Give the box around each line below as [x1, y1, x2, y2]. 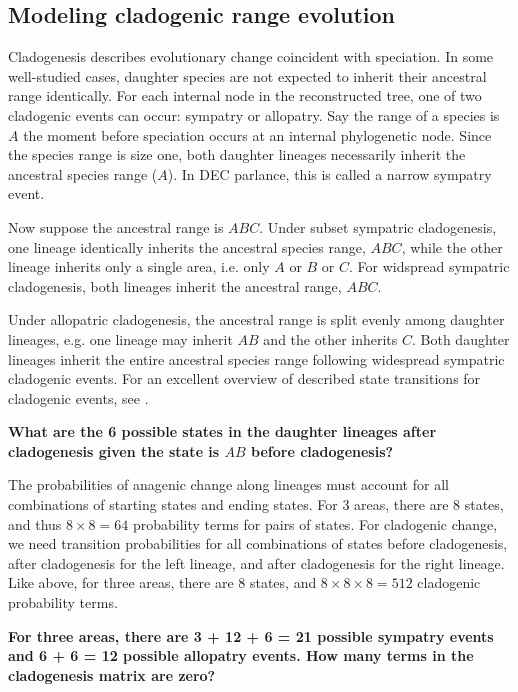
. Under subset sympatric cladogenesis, [259, 216, 497, 237]
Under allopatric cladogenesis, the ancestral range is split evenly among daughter [8, 309, 505, 330]
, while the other [401, 236, 503, 257]
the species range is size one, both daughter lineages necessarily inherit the [8, 144, 466, 165]
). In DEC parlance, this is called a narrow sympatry [167, 163, 492, 184]
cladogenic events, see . [8, 387, 149, 408]
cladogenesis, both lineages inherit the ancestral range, [8, 275, 342, 296]
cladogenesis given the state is [8, 440, 220, 461]
